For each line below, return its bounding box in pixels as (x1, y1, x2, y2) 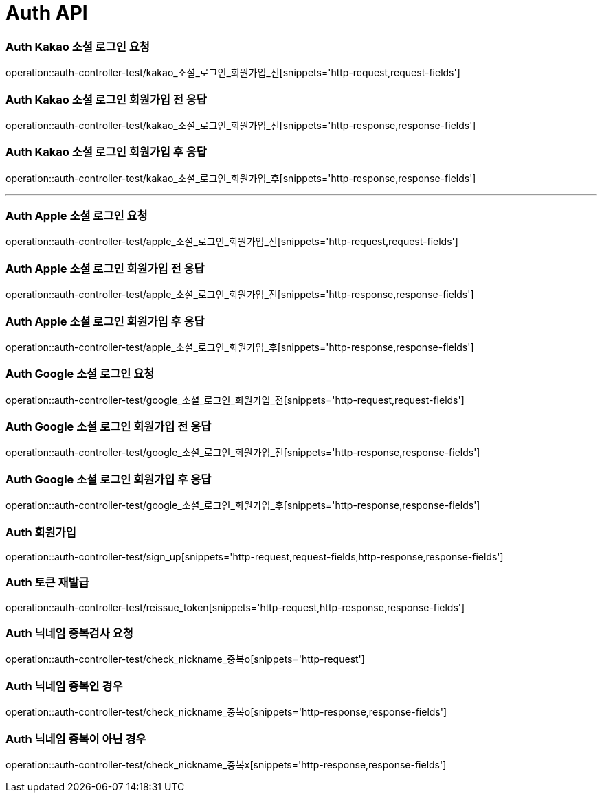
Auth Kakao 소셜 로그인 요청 (5, 39, 150, 54)
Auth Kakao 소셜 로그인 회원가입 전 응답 (5, 92, 207, 106)
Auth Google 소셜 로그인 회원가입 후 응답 (5, 472, 212, 486)
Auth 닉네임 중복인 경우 (5, 679, 123, 693)
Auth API (5, 1, 88, 25)
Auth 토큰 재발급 (5, 575, 89, 590)
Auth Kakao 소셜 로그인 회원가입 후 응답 (5, 145, 207, 159)
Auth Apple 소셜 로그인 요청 (5, 209, 148, 223)
